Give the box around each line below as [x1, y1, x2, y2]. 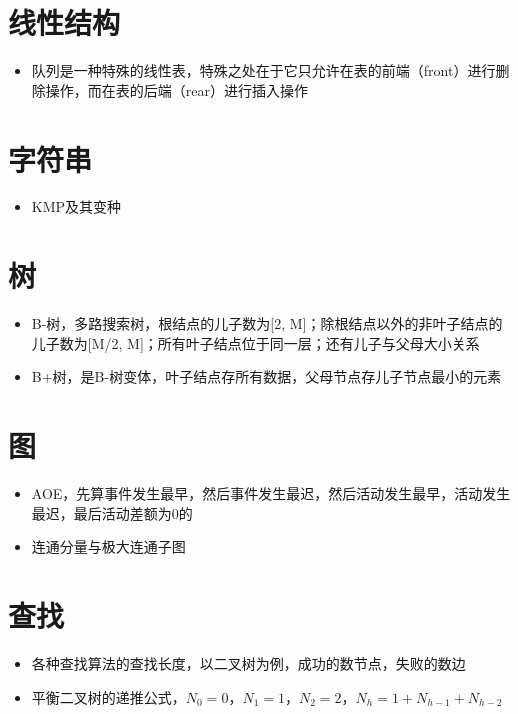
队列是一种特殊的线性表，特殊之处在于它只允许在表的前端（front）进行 [31, 60, 496, 81]
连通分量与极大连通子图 [31, 536, 186, 557]
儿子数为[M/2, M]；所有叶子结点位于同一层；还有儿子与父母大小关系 [31, 332, 480, 353]
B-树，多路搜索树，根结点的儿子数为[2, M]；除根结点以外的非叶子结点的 [31, 313, 503, 334]
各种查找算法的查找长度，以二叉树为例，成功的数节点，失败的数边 [31, 652, 466, 673]
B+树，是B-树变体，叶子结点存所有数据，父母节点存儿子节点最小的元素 [31, 366, 502, 387]
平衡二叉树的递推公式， [31, 686, 186, 707]
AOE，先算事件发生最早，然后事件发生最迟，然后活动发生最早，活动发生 [31, 483, 511, 504]
